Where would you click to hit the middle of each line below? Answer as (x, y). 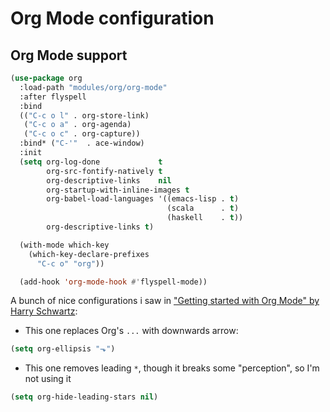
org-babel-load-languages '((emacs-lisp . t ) (143, 199)
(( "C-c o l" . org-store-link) (84, 115)
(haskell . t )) (205, 218)
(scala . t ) (203, 208)
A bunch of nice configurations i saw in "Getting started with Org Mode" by (165, 301)
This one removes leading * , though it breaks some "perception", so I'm (172, 368)
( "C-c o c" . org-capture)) (82, 134)
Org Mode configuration (112, 18)
